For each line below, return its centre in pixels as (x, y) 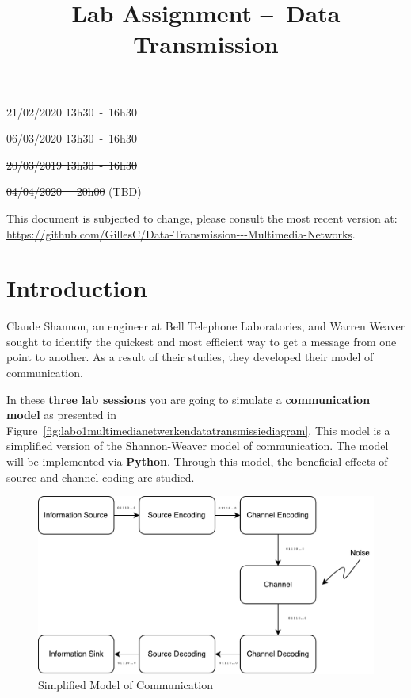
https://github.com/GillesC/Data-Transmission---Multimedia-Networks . (181, 233)
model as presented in (61, 415)
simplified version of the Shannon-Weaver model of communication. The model (198, 446)
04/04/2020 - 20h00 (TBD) (74, 191)
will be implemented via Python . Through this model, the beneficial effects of (197, 461)
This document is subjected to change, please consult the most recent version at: (202, 217)
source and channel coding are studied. (101, 477)
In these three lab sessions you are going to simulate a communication (188, 399)
